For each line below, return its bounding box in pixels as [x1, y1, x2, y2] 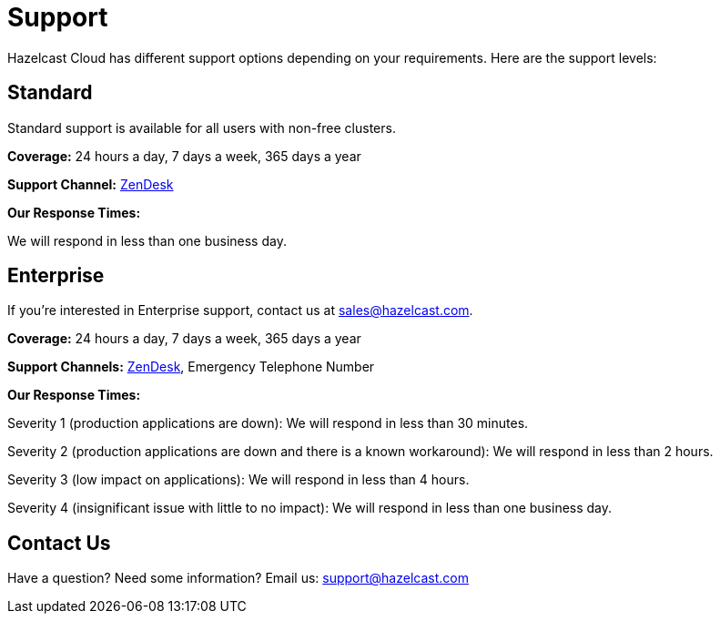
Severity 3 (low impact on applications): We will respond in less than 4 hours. [7, 472, 470, 488]
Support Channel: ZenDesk [7, 176, 174, 192]
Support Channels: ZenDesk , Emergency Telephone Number [7, 359, 375, 375]
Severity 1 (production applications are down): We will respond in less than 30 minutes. [7, 415, 529, 432]
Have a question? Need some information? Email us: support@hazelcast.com [7, 570, 469, 586]
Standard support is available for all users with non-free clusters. [7, 119, 396, 136]
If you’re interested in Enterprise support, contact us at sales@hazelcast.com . [7, 302, 473, 319]
